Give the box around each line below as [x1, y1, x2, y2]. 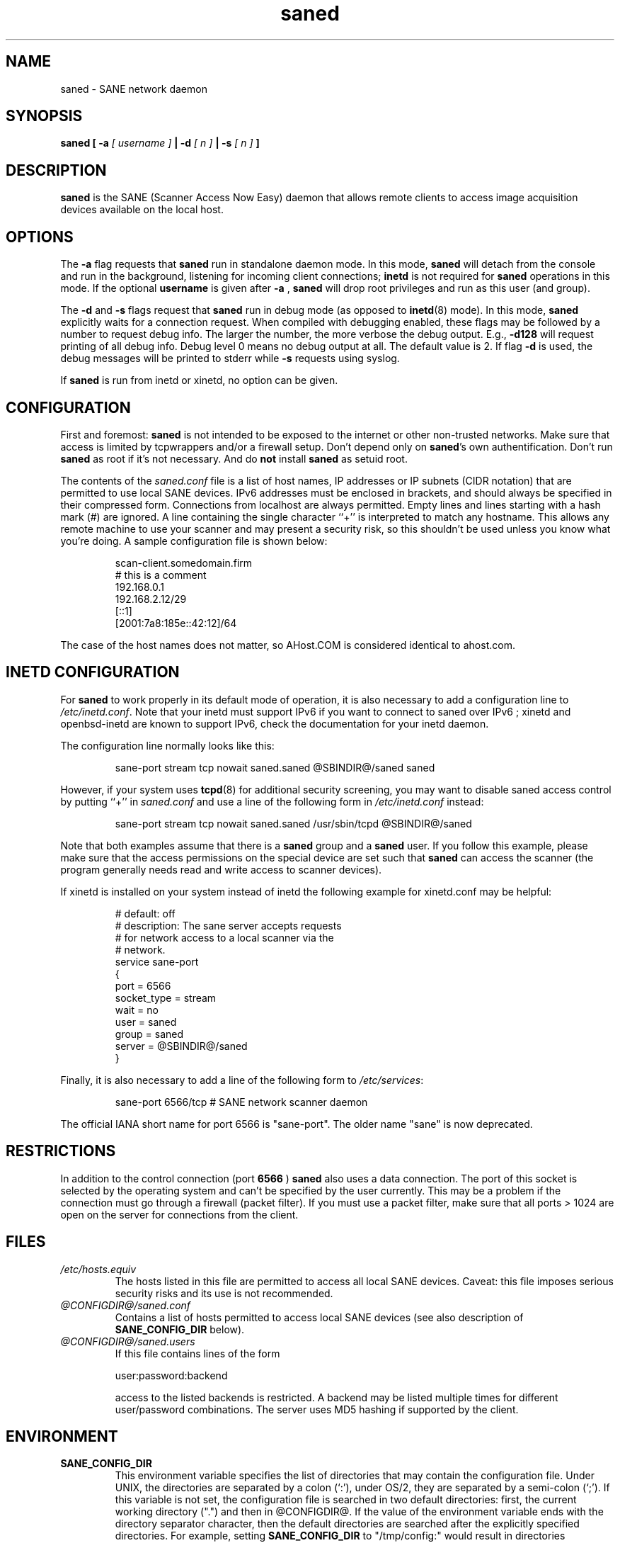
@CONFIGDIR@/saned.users [60, 1335, 195, 1347]
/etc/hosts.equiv [60, 1262, 137, 1275]
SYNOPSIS [6, 107, 83, 125]
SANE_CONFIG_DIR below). [115, 1323, 245, 1335]
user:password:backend [115, 1369, 228, 1381]
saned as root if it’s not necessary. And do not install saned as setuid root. [60, 452, 408, 465]
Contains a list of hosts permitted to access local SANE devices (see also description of [115, 1311, 524, 1323]
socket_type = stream [115, 991, 217, 1004]
